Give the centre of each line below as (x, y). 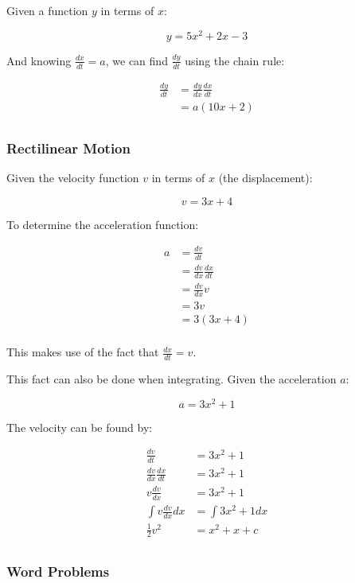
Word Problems (58, 571)
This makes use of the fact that (83, 352)
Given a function (47, 10)
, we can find (137, 60)
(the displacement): (265, 177)
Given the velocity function (73, 177)
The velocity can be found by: (80, 427)
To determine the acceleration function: (103, 224)
